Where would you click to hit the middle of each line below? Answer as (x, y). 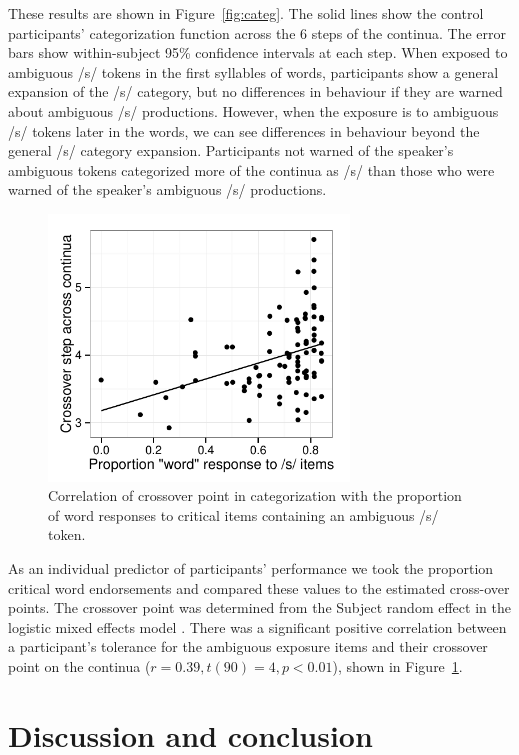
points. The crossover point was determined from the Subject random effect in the (259, 607)
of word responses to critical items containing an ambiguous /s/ (243, 514)
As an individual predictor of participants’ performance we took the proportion (251, 568)
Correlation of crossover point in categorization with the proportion (255, 495)
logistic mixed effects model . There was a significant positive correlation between (257, 626)
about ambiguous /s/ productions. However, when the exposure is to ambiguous (253, 110)
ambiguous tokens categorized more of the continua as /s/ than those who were (251, 169)
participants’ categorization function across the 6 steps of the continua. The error (257, 32)
